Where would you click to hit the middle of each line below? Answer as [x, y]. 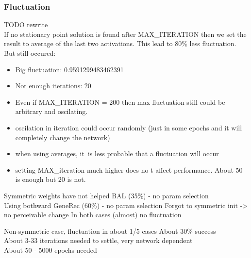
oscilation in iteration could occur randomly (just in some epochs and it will [129, 127]
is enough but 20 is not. [50, 179]
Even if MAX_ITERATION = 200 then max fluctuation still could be [120, 102]
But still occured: [30, 53]
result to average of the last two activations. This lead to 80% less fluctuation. [120, 43]
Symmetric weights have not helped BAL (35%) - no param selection [106, 195]
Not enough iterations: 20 [53, 86]
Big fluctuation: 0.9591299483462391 [69, 69]
